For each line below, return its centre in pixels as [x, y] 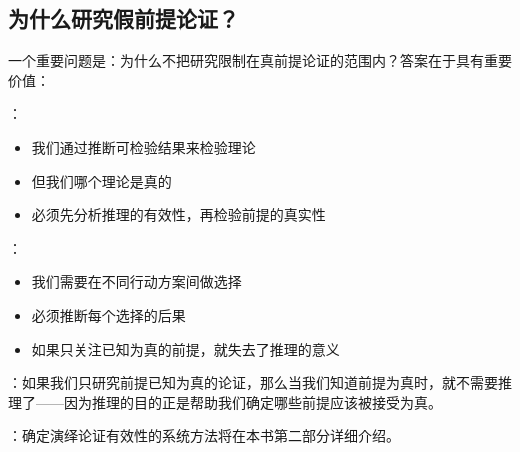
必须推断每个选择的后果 [108, 314]
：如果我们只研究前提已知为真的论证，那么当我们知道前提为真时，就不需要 [253, 382]
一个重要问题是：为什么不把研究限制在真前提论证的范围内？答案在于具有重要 [260, 60]
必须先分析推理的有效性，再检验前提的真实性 [178, 214]
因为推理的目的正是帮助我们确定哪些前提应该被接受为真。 [252, 401]
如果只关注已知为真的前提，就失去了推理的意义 [185, 348]
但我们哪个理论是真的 [101, 180]
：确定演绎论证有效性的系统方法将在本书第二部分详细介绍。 [204, 435]
